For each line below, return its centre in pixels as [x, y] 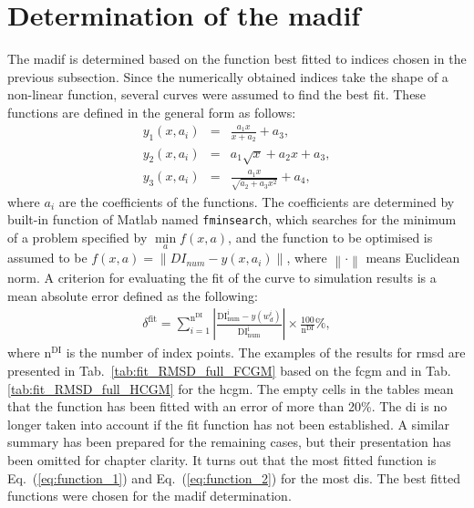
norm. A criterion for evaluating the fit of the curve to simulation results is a [222, 278]
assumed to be [47, 258]
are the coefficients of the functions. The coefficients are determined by [257, 201]
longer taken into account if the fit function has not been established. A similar [228, 424]
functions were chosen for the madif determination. [149, 496]
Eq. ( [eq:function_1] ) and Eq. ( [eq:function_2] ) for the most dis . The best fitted [234, 477]
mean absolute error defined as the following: [133, 295]
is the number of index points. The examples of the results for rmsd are [266, 352]
